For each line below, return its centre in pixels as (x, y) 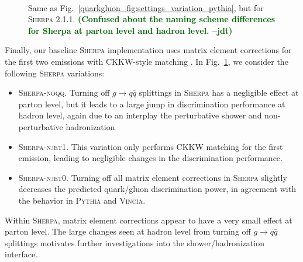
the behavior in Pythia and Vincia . (82, 200)
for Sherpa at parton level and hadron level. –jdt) (130, 30)
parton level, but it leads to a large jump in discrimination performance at (152, 104)
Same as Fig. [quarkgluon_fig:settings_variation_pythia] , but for (146, 7)
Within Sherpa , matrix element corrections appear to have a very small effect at (149, 220)
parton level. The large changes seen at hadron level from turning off (128, 231)
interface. (21, 254)
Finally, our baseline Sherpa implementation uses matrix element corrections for (148, 50)
